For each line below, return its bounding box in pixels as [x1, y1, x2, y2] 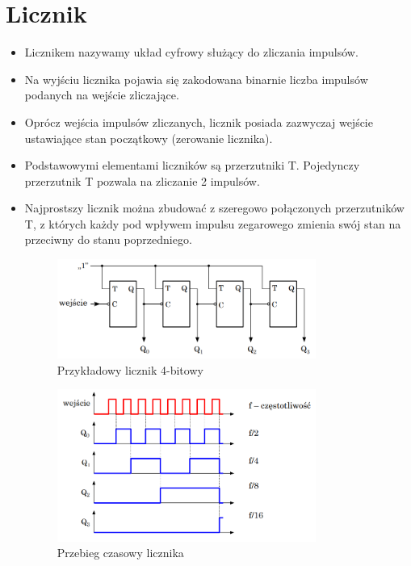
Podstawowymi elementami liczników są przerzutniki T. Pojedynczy [24, 157, 360, 174]
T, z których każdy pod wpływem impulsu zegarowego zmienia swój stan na [24, 215, 401, 232]
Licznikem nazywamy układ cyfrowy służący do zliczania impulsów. [24, 44, 359, 61]
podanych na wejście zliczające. [24, 86, 179, 103]
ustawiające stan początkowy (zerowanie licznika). [24, 129, 273, 146]
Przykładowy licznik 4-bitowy [57, 361, 203, 378]
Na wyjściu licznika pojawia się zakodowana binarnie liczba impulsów [24, 70, 368, 87]
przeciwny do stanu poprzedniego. [24, 231, 192, 248]
